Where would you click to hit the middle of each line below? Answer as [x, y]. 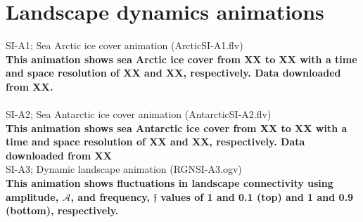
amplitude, [32, 196]
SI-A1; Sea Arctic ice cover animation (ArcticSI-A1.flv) [125, 45]
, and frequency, [110, 196]
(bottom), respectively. [62, 210]
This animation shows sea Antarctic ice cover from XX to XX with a [177, 128]
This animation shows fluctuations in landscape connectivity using [170, 183]
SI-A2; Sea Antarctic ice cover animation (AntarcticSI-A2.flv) [139, 114]
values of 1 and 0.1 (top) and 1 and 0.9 [257, 196]
